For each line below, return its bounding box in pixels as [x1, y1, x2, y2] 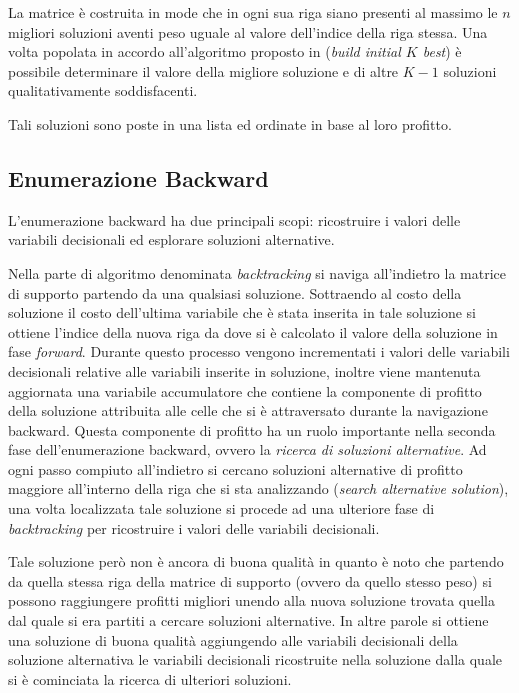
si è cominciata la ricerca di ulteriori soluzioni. [8, 668, 292, 689]
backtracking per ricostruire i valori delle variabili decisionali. [8, 517, 380, 538]
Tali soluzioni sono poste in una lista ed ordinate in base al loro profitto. [8, 113, 452, 134]
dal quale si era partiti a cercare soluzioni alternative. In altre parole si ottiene [8, 610, 489, 631]
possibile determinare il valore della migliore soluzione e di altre [8, 60, 399, 81]
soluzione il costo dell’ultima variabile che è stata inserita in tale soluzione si [8, 302, 476, 323]
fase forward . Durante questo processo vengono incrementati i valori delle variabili [8, 341, 510, 362]
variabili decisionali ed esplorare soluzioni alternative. [8, 229, 335, 250]
